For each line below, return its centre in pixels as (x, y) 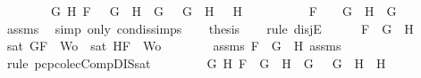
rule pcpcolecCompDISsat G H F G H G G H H (196, 62)
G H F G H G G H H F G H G (223, 11)
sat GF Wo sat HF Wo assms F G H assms (174, 46)
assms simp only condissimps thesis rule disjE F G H (210, 28)
